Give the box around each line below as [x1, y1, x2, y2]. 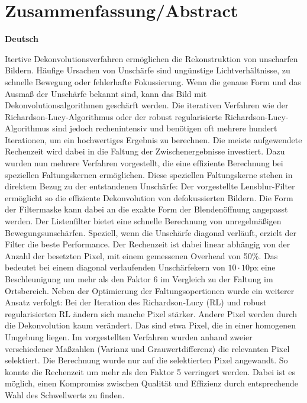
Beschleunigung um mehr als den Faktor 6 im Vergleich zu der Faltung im [5, 273, 273, 285]
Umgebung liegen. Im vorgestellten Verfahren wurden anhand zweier [5, 330, 253, 343]
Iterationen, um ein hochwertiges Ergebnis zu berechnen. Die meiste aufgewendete [5, 133, 302, 146]
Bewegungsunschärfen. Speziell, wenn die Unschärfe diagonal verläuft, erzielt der [5, 226, 296, 238]
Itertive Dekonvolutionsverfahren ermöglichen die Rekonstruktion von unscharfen [5, 52, 298, 65]
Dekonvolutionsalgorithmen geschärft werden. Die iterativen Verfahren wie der [5, 99, 289, 111]
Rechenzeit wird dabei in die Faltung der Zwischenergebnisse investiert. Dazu [5, 145, 285, 157]
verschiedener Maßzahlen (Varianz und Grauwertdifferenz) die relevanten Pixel [5, 342, 290, 354]
